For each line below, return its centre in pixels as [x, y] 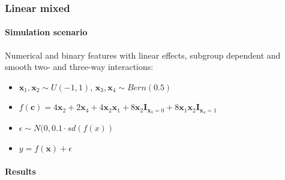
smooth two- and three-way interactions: [79, 67]
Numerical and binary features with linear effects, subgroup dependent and [143, 55]
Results [20, 171]
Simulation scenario [46, 32]
